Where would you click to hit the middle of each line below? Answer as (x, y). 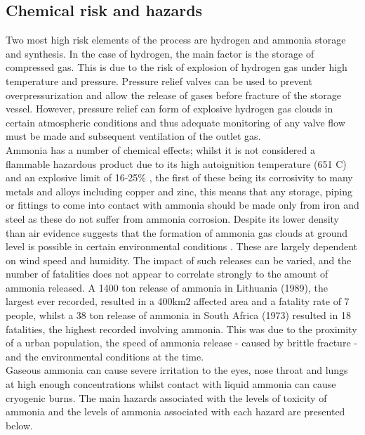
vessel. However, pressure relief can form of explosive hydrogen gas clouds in (170, 109)
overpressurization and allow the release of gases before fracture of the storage (173, 95)
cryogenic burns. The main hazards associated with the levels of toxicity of (166, 397)
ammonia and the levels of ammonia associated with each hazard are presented (175, 411)
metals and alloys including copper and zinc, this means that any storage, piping (179, 191)
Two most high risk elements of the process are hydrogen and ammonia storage (176, 40)
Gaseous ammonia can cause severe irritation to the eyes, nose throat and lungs (177, 370)
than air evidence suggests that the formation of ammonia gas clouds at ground (177, 232)
